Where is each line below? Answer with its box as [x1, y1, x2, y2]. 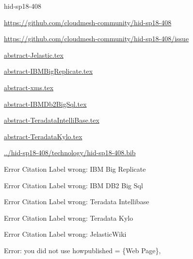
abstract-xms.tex [4, 82, 54, 92]
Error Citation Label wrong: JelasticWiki [4, 229, 127, 239]
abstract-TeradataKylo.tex [4, 131, 82, 141]
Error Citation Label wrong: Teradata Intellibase [4, 196, 149, 207]
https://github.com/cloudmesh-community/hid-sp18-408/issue [4, 33, 189, 44]
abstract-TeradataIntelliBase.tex [4, 115, 99, 125]
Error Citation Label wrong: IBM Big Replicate [4, 163, 146, 174]
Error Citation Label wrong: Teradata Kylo [4, 212, 133, 223]
